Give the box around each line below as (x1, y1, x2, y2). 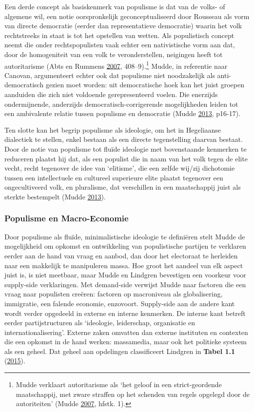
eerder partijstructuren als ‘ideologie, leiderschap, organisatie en (4, 317, 195, 328)
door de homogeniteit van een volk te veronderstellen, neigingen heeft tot (4, 49, 223, 59)
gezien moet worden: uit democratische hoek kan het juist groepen (45, 79, 244, 90)
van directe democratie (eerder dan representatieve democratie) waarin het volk (4, 20, 242, 31)
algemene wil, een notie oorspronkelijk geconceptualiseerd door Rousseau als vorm (4, 11, 250, 21)
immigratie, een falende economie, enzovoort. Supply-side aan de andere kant (4, 298, 235, 308)
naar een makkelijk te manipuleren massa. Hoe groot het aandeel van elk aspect (4, 260, 243, 270)
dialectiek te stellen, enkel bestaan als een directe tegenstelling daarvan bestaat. (4, 134, 243, 144)
